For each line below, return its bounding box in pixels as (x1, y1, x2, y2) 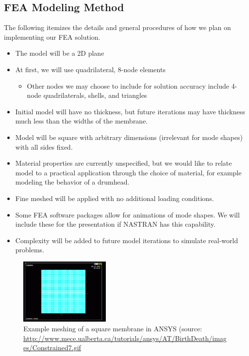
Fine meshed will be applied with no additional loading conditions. (15, 193, 214, 203)
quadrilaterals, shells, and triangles (43, 90, 147, 100)
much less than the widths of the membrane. (15, 116, 148, 126)
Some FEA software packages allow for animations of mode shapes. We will (15, 209, 240, 219)
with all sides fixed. (15, 141, 73, 152)
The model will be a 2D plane (15, 48, 104, 58)
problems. (15, 245, 45, 255)
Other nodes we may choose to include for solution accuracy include (27, 80, 230, 91)
